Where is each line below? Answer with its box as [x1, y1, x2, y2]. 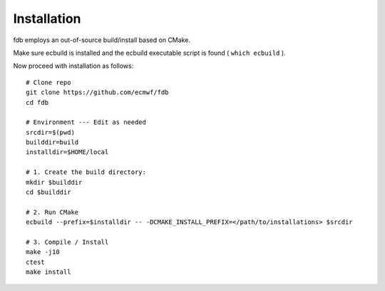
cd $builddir [26, 188, 71, 196]
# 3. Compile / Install [26, 238, 109, 246]
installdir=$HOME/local [26, 148, 109, 156]
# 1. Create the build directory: [26, 168, 146, 176]
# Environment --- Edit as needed [26, 118, 146, 126]
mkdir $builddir [26, 178, 83, 186]
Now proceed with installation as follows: [13, 61, 134, 71]
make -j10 [26, 248, 60, 256]
